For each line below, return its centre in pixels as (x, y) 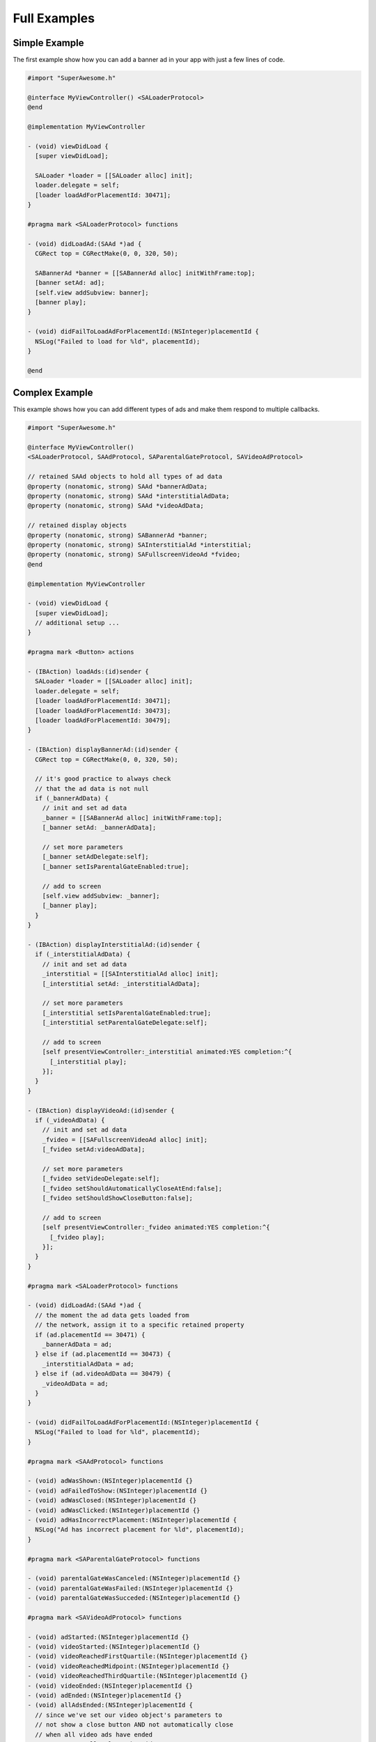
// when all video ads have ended (94, 1734)
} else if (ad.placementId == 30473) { (103, 1354)
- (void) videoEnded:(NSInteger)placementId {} (110, 1686)
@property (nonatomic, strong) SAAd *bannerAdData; (118, 486)
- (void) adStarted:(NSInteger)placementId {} (108, 1637)
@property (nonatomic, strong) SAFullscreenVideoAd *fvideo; (134, 555)
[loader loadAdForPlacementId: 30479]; (103, 720)
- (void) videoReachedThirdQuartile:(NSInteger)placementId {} (138, 1676)
